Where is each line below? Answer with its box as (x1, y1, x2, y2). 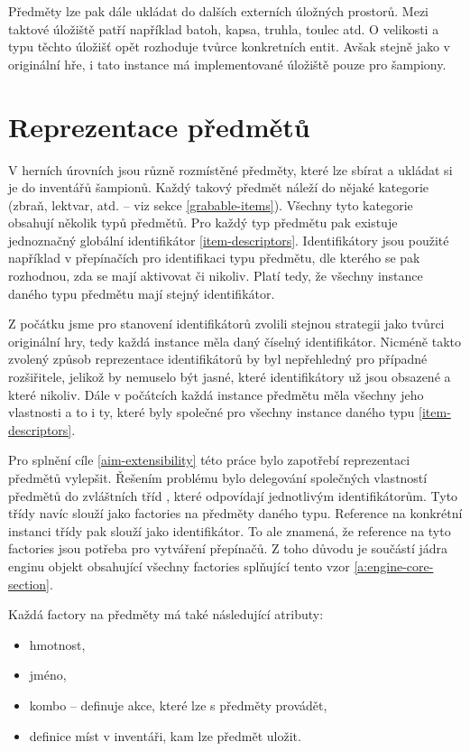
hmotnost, (29, 635, 86, 654)
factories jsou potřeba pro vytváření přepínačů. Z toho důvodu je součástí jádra (8, 539, 448, 558)
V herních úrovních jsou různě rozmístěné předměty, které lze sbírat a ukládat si (8, 160, 453, 179)
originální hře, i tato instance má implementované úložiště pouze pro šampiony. (8, 54, 447, 73)
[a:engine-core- (354, 556, 434, 575)
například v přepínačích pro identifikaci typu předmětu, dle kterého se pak (8, 248, 420, 267)
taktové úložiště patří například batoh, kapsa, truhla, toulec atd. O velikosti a (8, 19, 439, 38)
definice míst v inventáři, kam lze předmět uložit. (29, 726, 301, 745)
